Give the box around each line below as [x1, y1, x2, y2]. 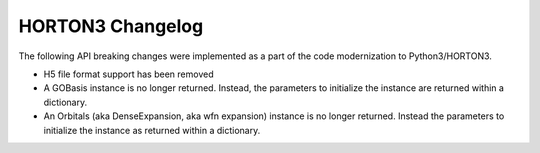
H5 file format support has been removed [43, 68, 214, 80]
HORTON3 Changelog [18, 15, 204, 37]
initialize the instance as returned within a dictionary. [43, 124, 261, 136]
